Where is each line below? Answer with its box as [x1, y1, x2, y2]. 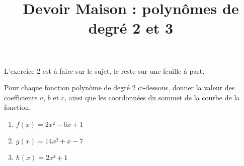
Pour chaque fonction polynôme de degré [4, 82, 130, 93]
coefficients [4, 92, 38, 102]
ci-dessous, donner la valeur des [138, 82, 235, 93]
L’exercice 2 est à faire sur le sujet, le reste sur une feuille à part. [4, 65, 205, 76]
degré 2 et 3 [88, 18, 174, 38]
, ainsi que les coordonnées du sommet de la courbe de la [64, 92, 240, 102]
